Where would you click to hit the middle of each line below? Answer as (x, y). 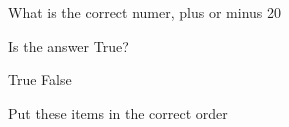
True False (40, 79)
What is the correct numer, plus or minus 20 (144, 12)
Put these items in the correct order (118, 112)
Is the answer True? (68, 45)
